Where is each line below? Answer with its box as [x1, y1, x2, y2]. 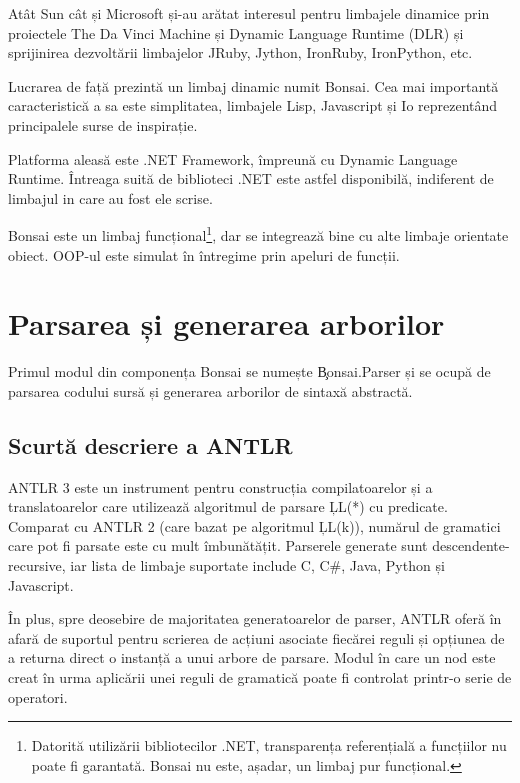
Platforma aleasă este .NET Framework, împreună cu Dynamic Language [8, 148, 458, 169]
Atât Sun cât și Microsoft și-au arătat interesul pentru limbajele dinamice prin [8, 3, 490, 23]
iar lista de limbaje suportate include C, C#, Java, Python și [70, 555, 445, 576]
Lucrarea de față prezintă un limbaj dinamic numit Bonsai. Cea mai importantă [8, 75, 499, 96]
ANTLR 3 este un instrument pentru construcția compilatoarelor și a [8, 476, 433, 497]
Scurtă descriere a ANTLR [8, 429, 293, 460]
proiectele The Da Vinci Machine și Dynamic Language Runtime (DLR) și [8, 22, 464, 43]
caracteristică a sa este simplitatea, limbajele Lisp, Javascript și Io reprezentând [8, 95, 498, 116]
